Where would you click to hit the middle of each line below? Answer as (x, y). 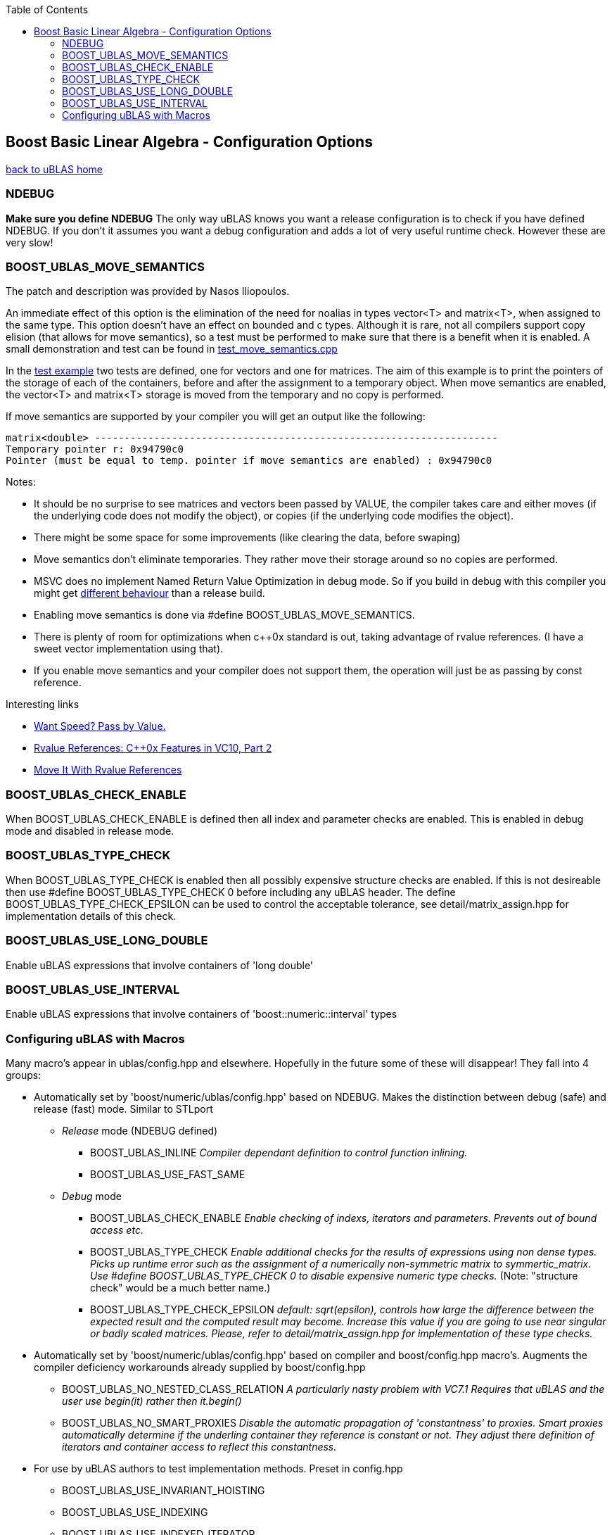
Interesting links (43, 705)
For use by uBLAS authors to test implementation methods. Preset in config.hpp (218, 1469)
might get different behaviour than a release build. (149, 593)
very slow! (30, 242)
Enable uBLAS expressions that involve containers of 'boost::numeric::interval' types (202, 1014)
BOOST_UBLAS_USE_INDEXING (135, 1512)
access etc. (117, 1230)
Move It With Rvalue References (108, 770)
